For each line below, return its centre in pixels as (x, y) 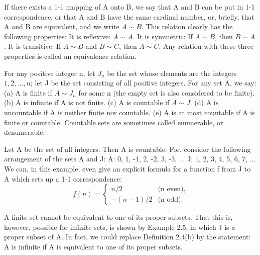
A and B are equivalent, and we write (62, 26)
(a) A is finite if (28, 92)
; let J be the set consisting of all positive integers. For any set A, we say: (143, 83)
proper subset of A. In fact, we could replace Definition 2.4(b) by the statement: (127, 237)
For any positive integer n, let (50, 73)
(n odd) (169, 199)
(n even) (171, 189)
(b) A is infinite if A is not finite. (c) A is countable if (87, 102)
